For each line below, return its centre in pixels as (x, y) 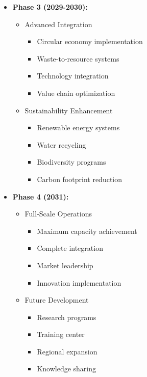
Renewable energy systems (78, 127)
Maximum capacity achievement (87, 231)
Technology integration (73, 76)
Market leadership (65, 265)
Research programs (67, 317)
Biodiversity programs (71, 162)
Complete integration (70, 248)
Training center (61, 334)
